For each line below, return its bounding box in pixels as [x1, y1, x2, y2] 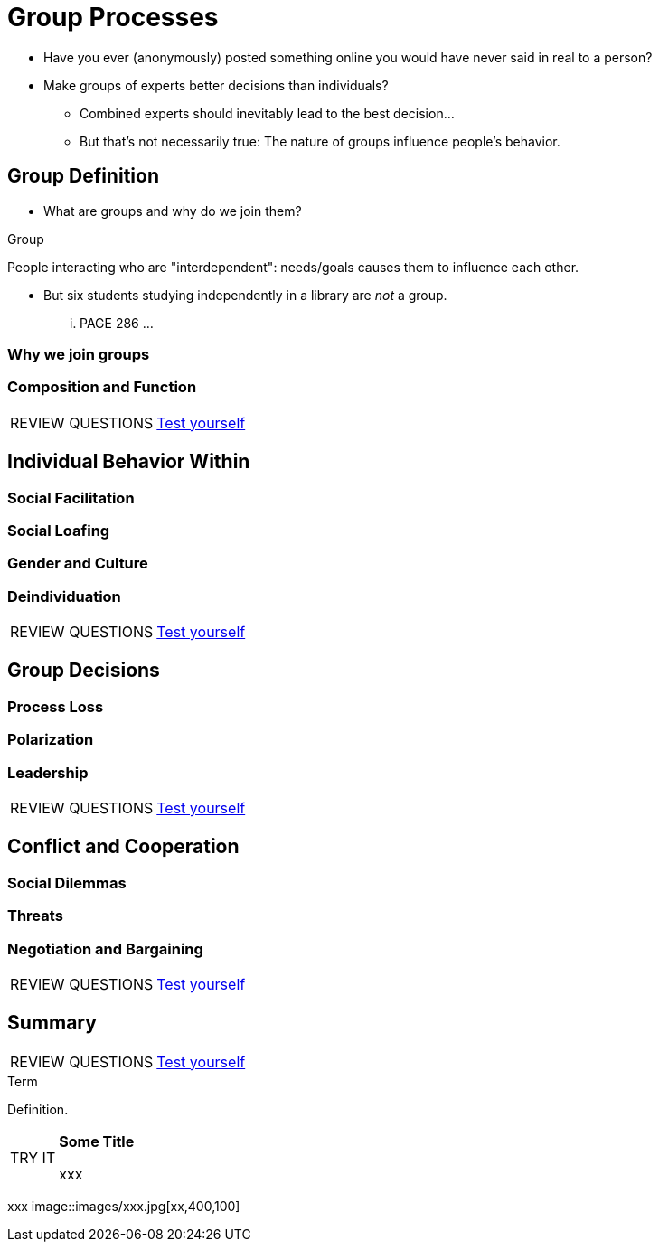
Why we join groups [7, 344, 150, 363]
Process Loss [7, 697, 104, 716]
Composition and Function [7, 378, 197, 397]
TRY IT [10, 1148, 56, 1167]
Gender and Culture [7, 554, 148, 573]
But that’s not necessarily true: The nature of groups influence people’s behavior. [80, 133, 560, 149]
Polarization [7, 730, 94, 749]
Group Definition [7, 164, 159, 188]
